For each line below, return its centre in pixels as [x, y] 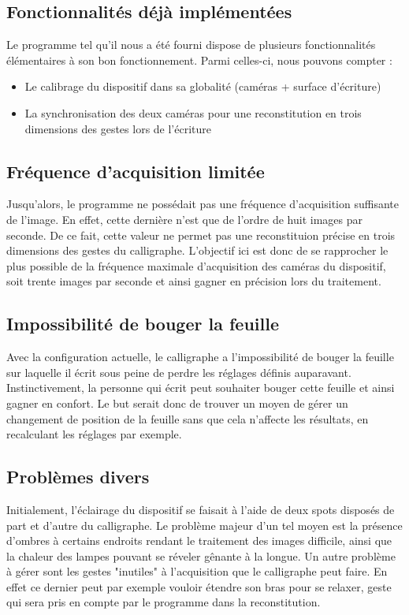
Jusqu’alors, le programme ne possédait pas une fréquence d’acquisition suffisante [203, 204]
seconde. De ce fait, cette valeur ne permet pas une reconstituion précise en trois [201, 235]
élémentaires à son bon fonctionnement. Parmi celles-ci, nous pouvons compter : [199, 60]
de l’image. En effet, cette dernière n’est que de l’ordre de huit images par [185, 219]
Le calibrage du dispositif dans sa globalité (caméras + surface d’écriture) [203, 86]
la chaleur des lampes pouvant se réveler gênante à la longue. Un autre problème [201, 555]
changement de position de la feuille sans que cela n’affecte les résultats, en [188, 418]
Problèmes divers [78, 477]
